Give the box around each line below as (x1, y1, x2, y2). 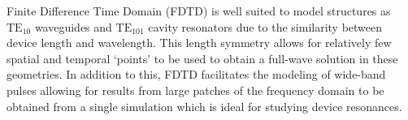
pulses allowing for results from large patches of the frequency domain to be (7, 81, 384, 98)
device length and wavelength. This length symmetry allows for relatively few (7, 34, 392, 51)
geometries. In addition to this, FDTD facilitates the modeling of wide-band (7, 66, 386, 83)
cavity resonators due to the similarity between (148, 18, 383, 35)
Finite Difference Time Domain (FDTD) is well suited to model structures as (7, 2, 391, 19)
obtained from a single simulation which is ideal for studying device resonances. (7, 97, 402, 114)
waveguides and (34, 18, 112, 35)
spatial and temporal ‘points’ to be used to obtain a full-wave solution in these (7, 49, 398, 66)
